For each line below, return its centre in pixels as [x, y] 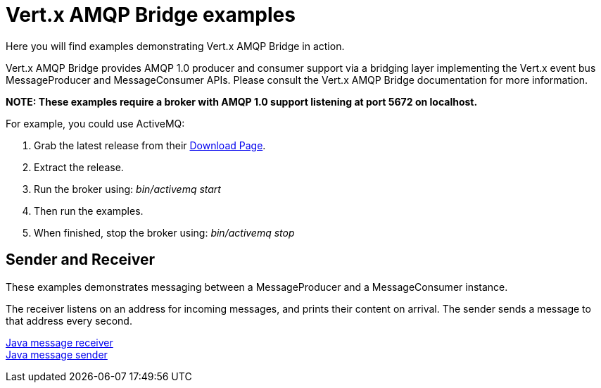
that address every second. [69, 320]
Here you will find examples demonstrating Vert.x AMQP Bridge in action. [175, 46]
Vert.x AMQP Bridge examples [151, 15]
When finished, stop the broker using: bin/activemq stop [164, 232]
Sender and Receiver [80, 260]
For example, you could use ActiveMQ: [95, 123]
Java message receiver [59, 342]
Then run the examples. [89, 211]
